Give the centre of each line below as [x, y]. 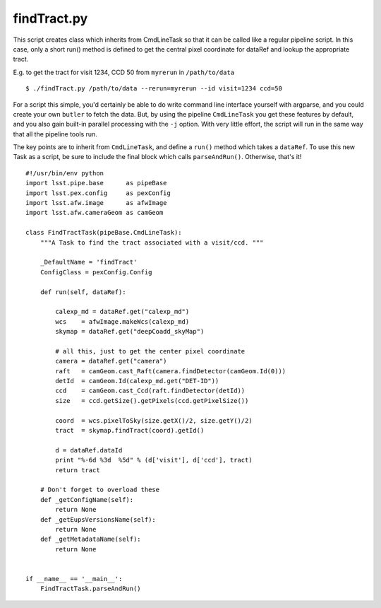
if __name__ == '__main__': [74, 579]
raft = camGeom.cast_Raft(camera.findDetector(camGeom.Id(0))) [171, 371]
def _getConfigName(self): [87, 499]
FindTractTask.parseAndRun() [90, 589]
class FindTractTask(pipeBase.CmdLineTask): [104, 233]
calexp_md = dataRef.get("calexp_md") [122, 312]
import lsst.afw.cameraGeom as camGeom [95, 213]
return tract [78, 470]
